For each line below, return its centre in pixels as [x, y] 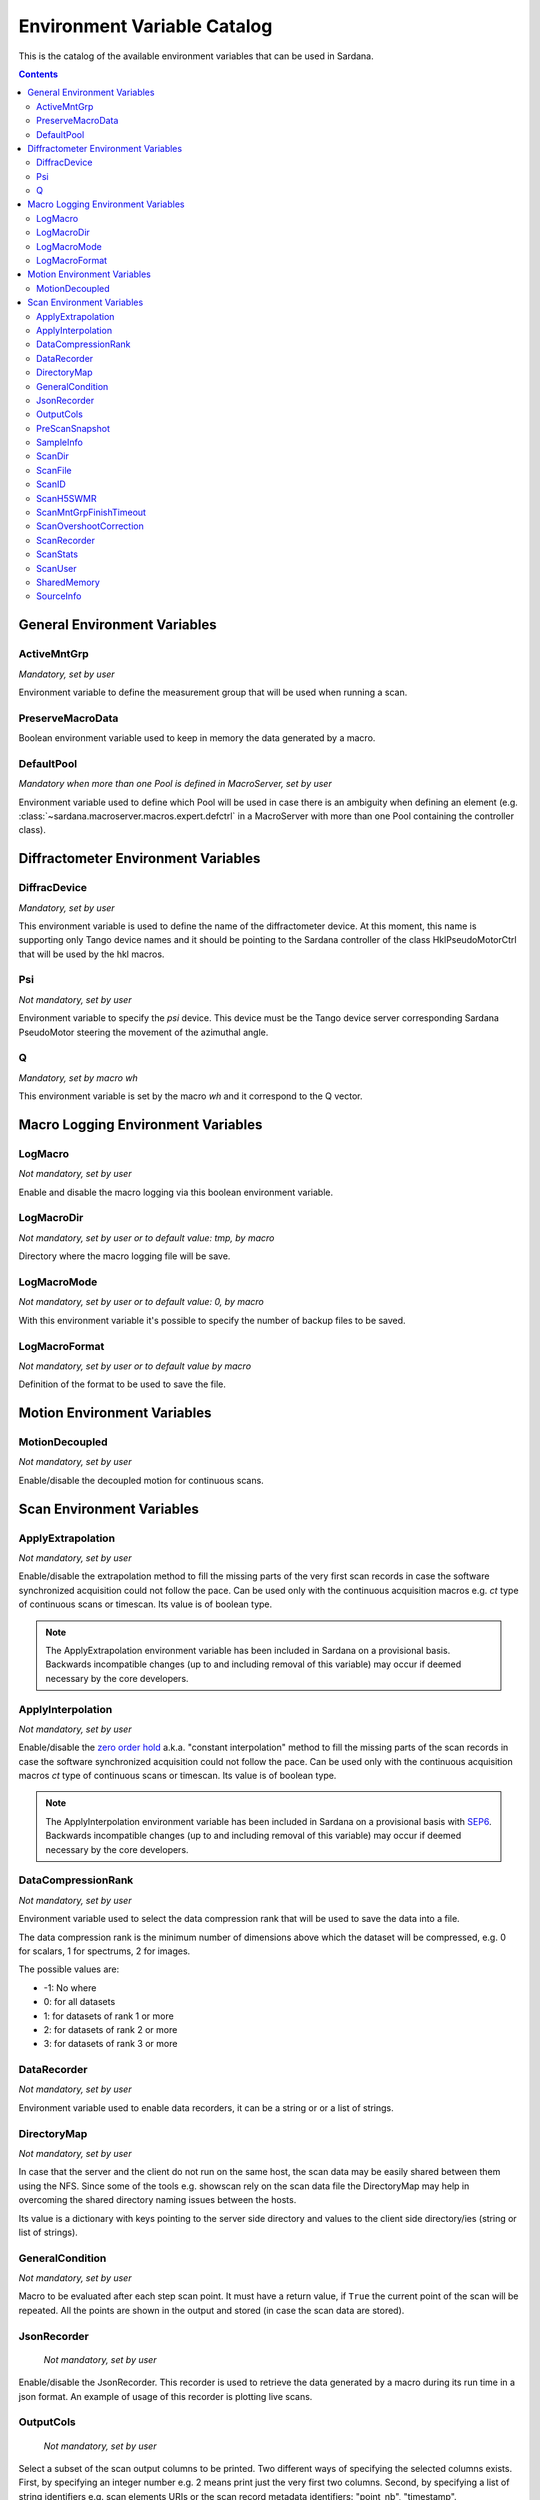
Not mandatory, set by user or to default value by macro [135, 1366]
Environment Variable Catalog [145, 26]
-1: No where [70, 1987]
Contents [38, 74]
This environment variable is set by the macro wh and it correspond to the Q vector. [191, 1096]
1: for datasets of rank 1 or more [108, 2016]
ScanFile [54, 470]
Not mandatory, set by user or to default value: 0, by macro [141, 1302]
